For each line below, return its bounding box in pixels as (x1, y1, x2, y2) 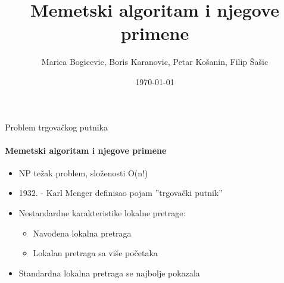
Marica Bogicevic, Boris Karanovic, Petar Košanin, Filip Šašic (41, 55, 269, 68)
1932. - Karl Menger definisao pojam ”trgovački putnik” (18, 186, 223, 199)
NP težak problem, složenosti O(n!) (18, 166, 148, 179)
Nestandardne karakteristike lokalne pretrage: (18, 207, 186, 219)
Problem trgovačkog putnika (5, 120, 108, 133)
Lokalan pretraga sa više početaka (33, 247, 158, 259)
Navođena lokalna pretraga (33, 226, 132, 239)
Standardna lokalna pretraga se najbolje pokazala (18, 266, 200, 279)
